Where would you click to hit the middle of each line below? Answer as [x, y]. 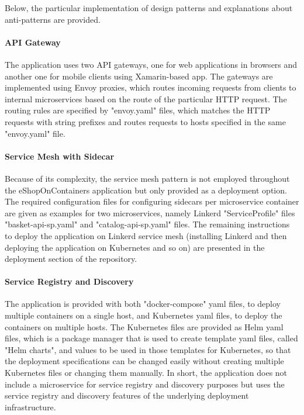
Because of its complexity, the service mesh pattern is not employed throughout [147, 178]
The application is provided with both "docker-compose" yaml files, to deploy [143, 304]
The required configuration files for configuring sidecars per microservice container [152, 201]
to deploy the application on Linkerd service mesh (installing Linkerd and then [146, 235]
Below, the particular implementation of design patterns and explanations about [149, 8]
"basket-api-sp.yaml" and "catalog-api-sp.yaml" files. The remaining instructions [147, 224]
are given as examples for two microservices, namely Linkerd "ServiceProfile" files [150, 212]
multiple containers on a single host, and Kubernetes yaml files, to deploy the [144, 315]
